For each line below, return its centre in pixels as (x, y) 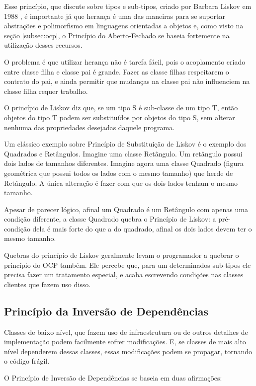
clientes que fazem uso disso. (47, 284)
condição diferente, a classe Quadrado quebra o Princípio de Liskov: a (110, 219)
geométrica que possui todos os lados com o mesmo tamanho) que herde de (119, 173)
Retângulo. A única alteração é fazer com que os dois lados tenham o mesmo (121, 183)
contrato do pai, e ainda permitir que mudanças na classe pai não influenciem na (127, 81)
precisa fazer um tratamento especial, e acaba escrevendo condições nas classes (124, 274)
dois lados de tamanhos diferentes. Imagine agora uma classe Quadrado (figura (124, 163)
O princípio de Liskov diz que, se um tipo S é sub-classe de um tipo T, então (121, 108)
